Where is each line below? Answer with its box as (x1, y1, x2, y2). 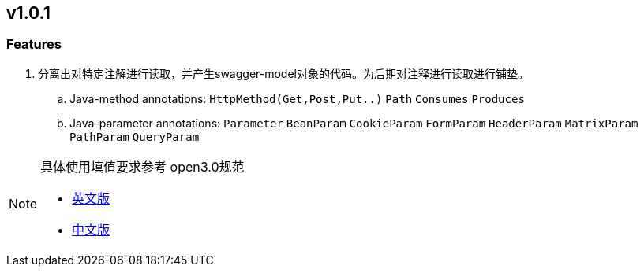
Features (6, 36, 62, 53)
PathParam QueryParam (69, 130, 200, 143)
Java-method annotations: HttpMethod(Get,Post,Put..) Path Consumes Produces (69, 91, 525, 105)
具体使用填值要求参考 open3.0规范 (40, 158, 245, 175)
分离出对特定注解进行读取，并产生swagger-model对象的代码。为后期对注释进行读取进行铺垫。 (38, 66, 529, 80)
